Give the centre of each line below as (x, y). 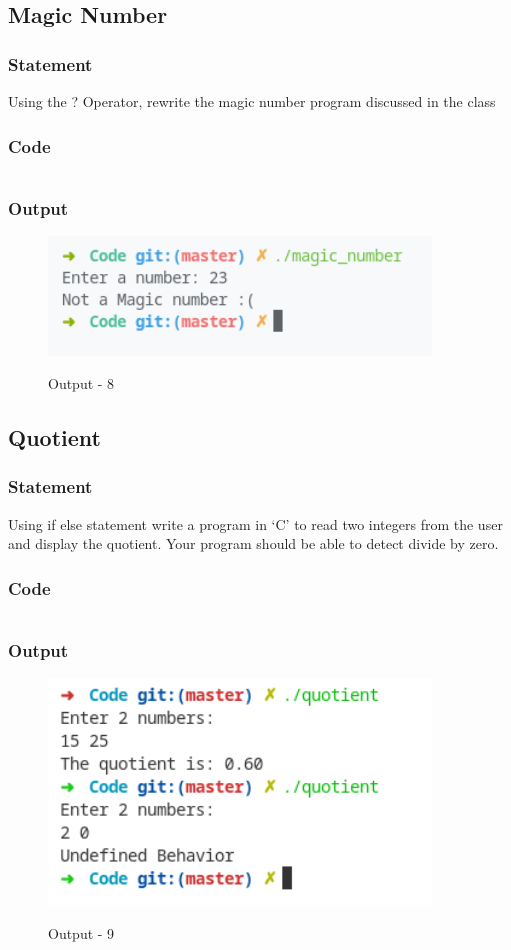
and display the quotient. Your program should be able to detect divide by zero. (253, 543)
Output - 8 (81, 383)
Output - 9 (81, 933)
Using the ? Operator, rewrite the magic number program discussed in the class (252, 101)
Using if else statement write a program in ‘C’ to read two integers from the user (255, 523)
